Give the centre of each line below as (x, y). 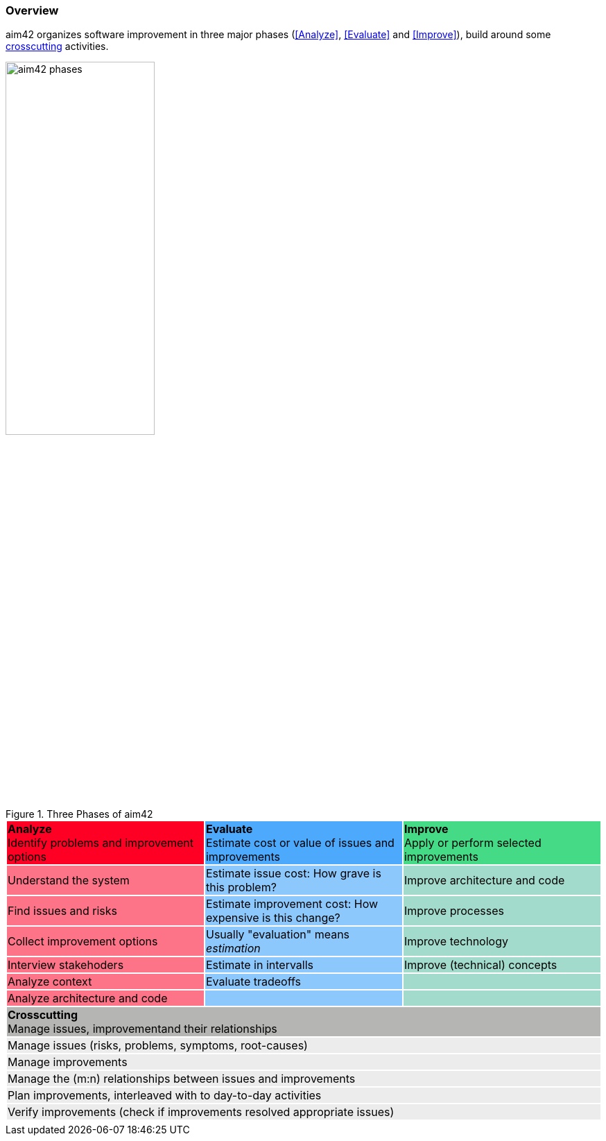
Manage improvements (68, 1062)
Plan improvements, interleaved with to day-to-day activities (165, 1096)
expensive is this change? (273, 918)
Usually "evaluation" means (278, 935)
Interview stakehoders (66, 965)
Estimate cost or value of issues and (300, 843)
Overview (32, 10)
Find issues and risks (63, 911)
